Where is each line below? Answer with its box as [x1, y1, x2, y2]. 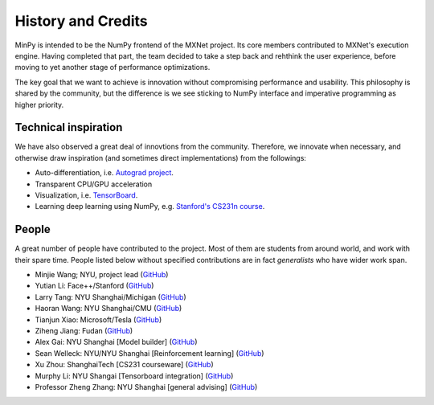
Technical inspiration [14, 121, 123, 134]
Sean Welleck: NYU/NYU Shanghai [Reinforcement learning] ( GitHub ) [35, 348, 264, 358]
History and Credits [14, 12, 148, 30]
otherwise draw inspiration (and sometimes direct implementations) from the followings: [14, 153, 307, 162]
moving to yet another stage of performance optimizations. [14, 63, 211, 72]
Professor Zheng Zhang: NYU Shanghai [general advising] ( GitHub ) [35, 382, 258, 391]
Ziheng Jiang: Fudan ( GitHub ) [35, 326, 133, 335]
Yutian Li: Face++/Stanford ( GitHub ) [35, 281, 154, 291]
